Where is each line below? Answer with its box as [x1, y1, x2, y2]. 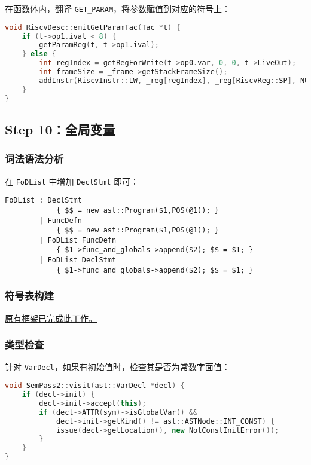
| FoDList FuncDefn [39, 235, 117, 244]
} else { [22, 50, 56, 59]
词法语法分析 [5, 151, 64, 166]
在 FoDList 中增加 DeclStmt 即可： [5, 175, 139, 187]
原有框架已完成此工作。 [5, 311, 97, 324]
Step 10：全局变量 [5, 120, 115, 138]
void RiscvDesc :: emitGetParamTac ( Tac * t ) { [5, 23, 181, 32]
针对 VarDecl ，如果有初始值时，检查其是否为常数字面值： [5, 360, 230, 373]
